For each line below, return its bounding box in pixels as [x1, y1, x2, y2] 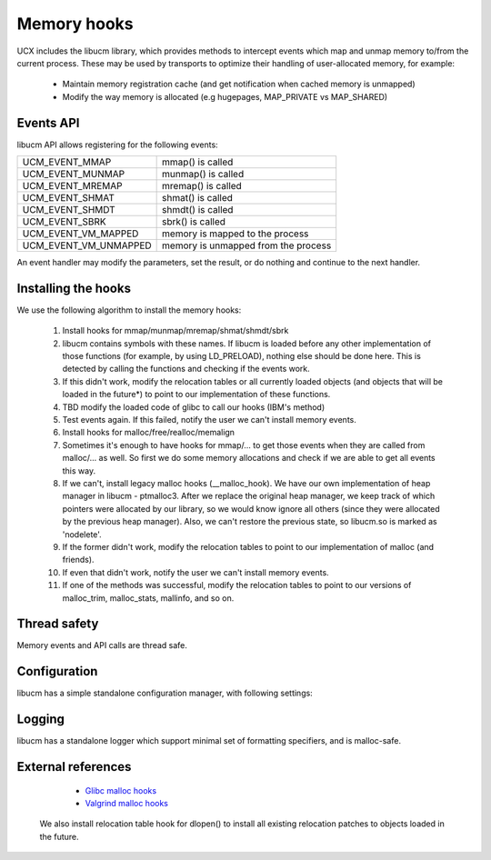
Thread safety [16, 616, 99, 632]
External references [16, 759, 132, 775]
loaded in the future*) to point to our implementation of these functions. [62, 389, 331, 400]
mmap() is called [162, 155, 234, 168]
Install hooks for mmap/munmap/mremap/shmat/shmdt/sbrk [62, 325, 289, 336]
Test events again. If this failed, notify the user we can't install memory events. [62, 415, 356, 425]
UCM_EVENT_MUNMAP [22, 168, 125, 181]
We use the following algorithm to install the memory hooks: [16, 305, 242, 315]
